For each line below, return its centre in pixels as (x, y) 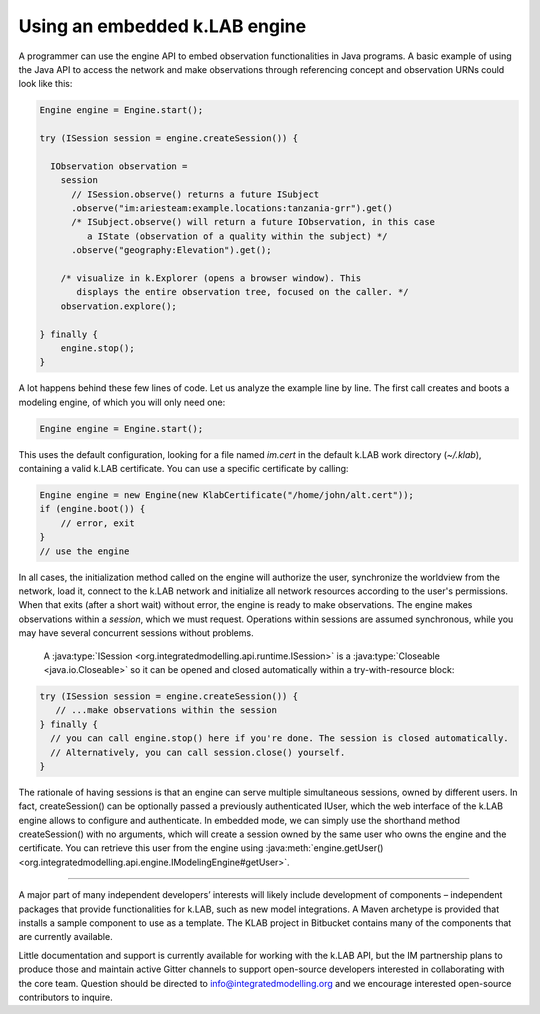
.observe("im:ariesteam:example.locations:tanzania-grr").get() (232, 208)
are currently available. (66, 937)
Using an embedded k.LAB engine (162, 26)
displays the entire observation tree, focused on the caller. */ (242, 292)
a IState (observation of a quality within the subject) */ (237, 236)
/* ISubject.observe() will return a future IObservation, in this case (253, 222)
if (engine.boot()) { (92, 509)
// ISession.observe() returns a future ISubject (195, 194)
